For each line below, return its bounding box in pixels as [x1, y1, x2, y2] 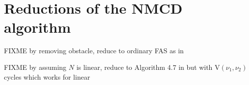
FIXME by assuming [4, 62, 67, 72]
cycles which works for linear [4, 71, 90, 82]
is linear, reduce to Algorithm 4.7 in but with [76, 62, 213, 72]
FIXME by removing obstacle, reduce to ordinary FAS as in [4, 45, 184, 56]
